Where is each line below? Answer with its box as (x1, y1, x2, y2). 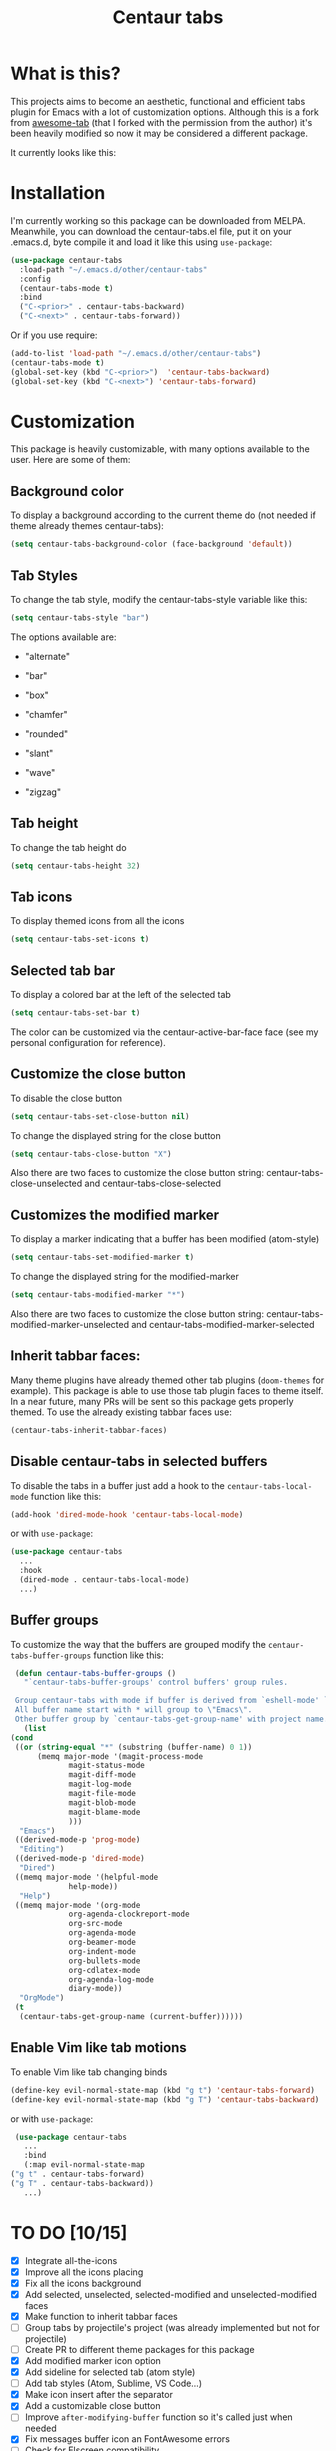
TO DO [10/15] (10, 2221, 128, 2244)
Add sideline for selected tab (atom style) (24, 2366, 196, 2378)
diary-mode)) (68, 1984, 123, 1994)
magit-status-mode (68, 1761, 145, 1771)
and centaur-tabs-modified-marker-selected (131, 1319, 315, 1330)
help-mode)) (68, 1881, 118, 1891)
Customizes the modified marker (10, 1206, 220, 1223)
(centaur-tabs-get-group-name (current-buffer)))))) (19, 2012, 244, 2022)
